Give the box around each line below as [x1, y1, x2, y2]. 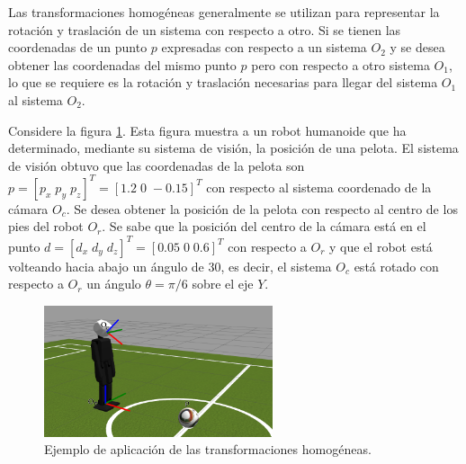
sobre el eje [192, 274, 254, 293]
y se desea [390, 38, 445, 57]
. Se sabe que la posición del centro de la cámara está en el [102, 217, 426, 236]
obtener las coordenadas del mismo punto [8, 55, 237, 74]
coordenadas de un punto [8, 38, 148, 57]
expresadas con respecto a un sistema [161, 38, 367, 57]
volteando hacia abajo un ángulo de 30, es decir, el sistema [8, 256, 332, 275]
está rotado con [354, 256, 439, 275]
